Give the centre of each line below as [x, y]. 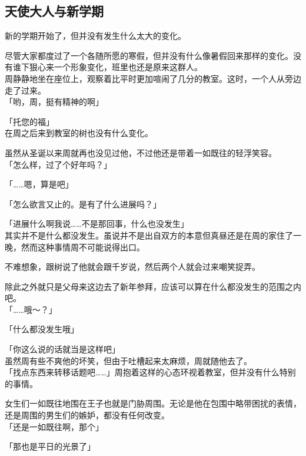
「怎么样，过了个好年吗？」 [58, 164]
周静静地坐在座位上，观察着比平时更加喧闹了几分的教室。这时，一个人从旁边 [153, 78]
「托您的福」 [29, 121]
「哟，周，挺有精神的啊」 [54, 102]
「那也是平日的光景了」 [50, 446]
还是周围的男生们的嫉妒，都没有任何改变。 [87, 415]
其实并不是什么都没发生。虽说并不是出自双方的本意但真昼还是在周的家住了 [149, 235]
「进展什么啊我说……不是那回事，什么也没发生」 [97, 224]
